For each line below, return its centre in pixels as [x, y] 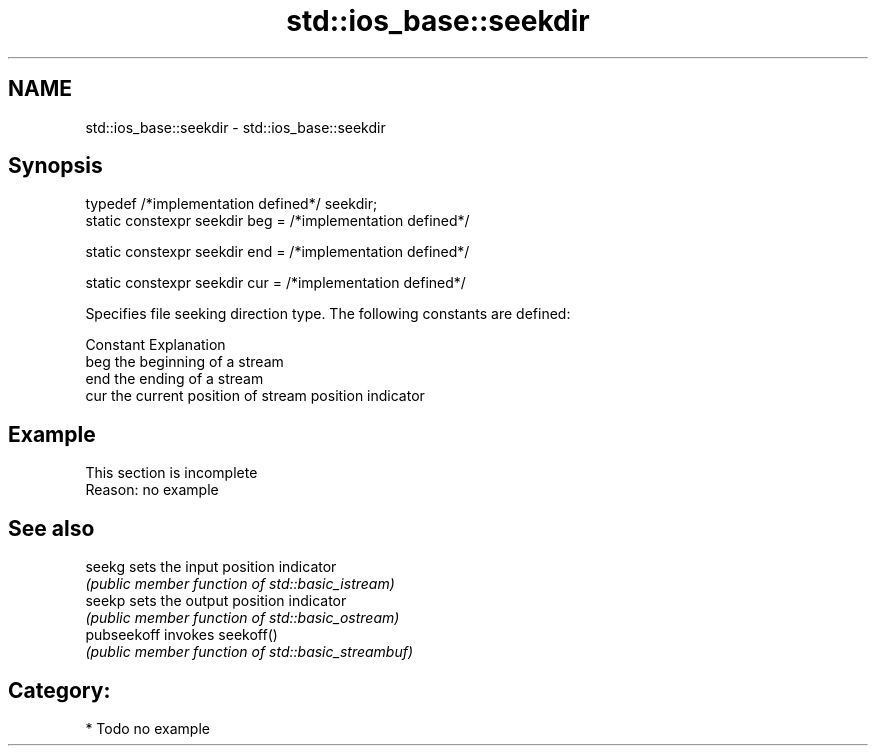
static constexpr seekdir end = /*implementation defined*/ [277, 252]
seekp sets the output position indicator [216, 601]
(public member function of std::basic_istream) [240, 584]
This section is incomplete [171, 473]
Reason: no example [152, 490]
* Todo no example [147, 728]
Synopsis [55, 166]
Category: [59, 690]
